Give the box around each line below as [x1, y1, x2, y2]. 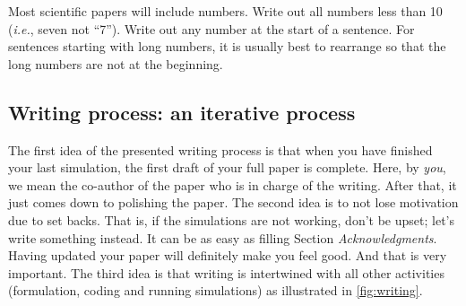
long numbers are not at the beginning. [8, 54, 223, 73]
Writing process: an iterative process [8, 98, 356, 126]
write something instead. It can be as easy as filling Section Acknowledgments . [8, 228, 437, 247]
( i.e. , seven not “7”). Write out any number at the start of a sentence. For [8, 19, 415, 38]
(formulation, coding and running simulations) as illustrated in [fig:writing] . [8, 281, 423, 300]
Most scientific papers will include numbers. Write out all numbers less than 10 [8, 2, 443, 20]
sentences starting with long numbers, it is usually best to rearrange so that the [8, 37, 446, 56]
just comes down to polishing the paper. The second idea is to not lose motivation [8, 193, 459, 212]
